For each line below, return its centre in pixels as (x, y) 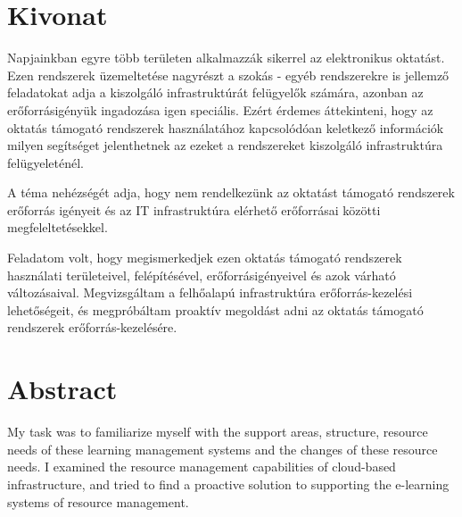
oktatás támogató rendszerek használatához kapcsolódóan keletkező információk (226, 127)
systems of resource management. (98, 501)
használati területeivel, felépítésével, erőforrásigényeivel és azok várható (202, 275)
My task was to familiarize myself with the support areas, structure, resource (218, 432)
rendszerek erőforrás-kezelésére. (92, 327)
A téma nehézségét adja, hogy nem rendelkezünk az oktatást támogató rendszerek (231, 192)
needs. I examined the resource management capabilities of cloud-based (202, 467)
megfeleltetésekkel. (58, 227)
